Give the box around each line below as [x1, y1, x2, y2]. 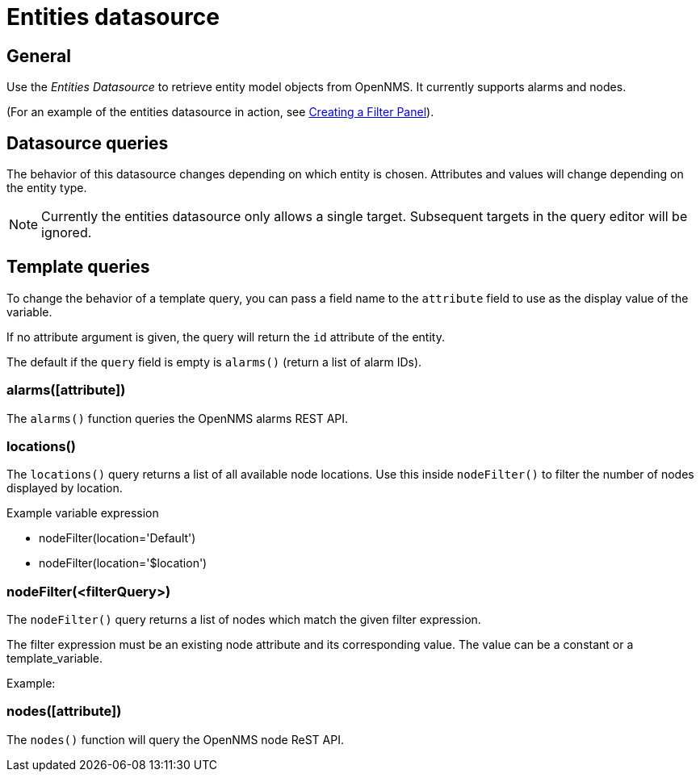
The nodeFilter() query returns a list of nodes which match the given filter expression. [6, 613, 481, 627]
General [6, 45, 72, 66]
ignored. [41, 224, 92, 241]
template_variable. [6, 651, 103, 666]
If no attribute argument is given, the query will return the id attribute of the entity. [6, 329, 445, 344]
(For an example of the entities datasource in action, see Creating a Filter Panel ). [6, 105, 434, 119]
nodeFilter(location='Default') [39, 531, 196, 546]
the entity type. [6, 181, 87, 195]
